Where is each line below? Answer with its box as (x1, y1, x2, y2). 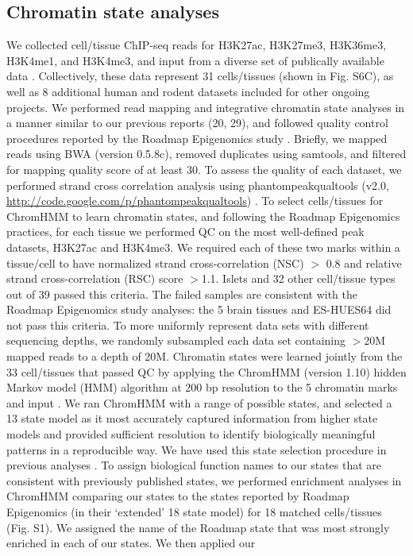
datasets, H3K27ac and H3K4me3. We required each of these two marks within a (6, 238, 400, 255)
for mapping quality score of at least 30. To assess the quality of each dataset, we (6, 160, 402, 177)
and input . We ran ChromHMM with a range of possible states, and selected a (6, 394, 392, 411)
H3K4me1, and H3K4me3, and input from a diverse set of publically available (6, 52, 384, 68)
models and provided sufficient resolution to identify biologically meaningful (6, 426, 376, 442)
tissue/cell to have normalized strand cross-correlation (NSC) (6, 254, 304, 271)
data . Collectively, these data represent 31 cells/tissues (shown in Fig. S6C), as (6, 68, 394, 84)
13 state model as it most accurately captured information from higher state (6, 410, 378, 427)
